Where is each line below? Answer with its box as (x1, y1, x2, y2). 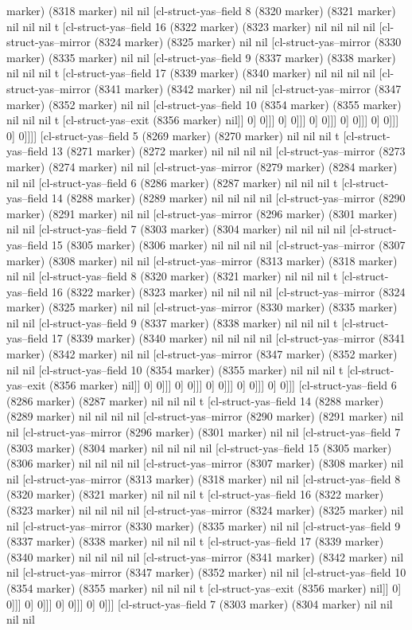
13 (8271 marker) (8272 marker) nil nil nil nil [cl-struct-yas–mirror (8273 (51, 143, 406, 159)
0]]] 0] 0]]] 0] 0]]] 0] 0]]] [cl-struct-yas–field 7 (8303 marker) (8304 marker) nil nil (6, 595, 393, 612)
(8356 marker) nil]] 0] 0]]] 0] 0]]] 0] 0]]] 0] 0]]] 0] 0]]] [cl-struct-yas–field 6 (49, 377, 397, 393)
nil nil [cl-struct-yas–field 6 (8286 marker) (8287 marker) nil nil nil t (6, 174, 338, 190)
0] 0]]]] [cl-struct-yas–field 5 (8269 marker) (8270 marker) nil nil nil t (6, 127, 340, 143)
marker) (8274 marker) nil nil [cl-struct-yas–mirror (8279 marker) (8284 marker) (6, 158, 398, 174)
